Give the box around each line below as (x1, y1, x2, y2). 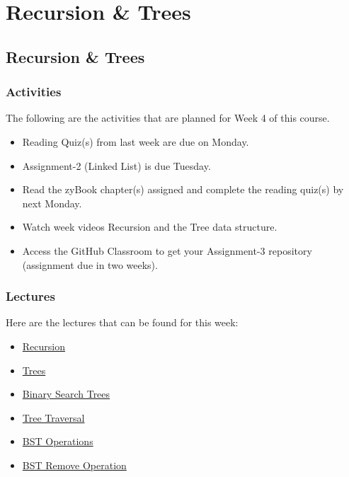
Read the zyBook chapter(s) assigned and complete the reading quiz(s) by (22, 182, 344, 197)
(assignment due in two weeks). (22, 257, 158, 272)
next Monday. (22, 195, 82, 210)
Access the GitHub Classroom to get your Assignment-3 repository (22, 243, 312, 258)
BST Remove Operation (22, 457, 127, 472)
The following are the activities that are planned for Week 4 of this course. (6, 110, 330, 125)
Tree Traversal (22, 410, 85, 425)
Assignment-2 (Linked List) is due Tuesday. (22, 158, 211, 173)
